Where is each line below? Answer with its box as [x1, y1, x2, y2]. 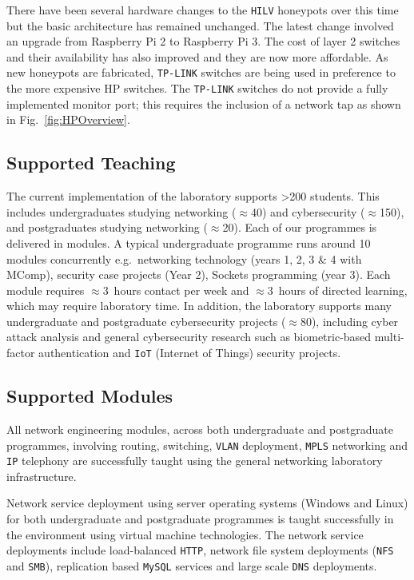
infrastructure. [6, 467, 77, 484]
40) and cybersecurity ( [250, 203, 365, 220]
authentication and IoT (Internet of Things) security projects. [38, 344, 341, 361]
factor [6, 344, 35, 361]
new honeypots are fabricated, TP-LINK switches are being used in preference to [6, 64, 396, 81]
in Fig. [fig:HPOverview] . [6, 111, 130, 128]
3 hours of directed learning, [267, 281, 408, 298]
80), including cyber [300, 312, 399, 329]
